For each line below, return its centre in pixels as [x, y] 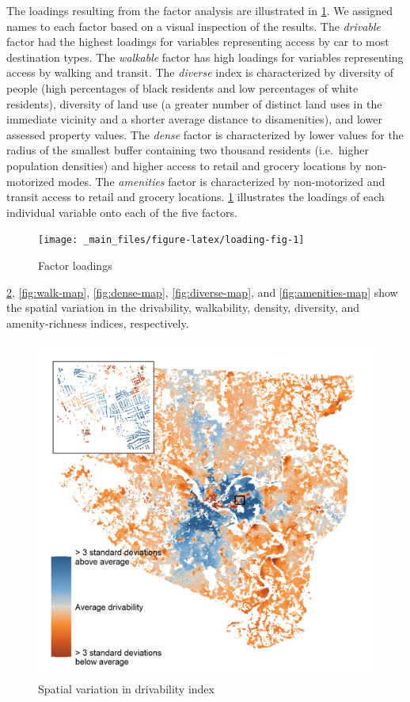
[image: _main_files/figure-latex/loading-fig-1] [171, 240]
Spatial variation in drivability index [126, 688]
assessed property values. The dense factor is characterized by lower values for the [205, 134]
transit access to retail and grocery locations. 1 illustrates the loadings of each [196, 197]
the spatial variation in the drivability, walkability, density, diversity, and [183, 307]
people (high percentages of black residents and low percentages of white [182, 87]
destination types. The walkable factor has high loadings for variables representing [205, 57]
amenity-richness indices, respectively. [98, 323]
